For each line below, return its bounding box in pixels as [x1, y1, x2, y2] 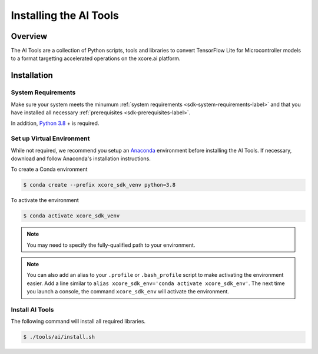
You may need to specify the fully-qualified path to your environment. [26, 241, 196, 249]
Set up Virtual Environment [11, 134, 90, 143]
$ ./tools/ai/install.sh [23, 333, 95, 340]
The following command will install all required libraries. [11, 318, 146, 325]
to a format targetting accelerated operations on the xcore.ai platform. [11, 55, 181, 62]
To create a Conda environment [11, 166, 88, 173]
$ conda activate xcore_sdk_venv [23, 213, 120, 219]
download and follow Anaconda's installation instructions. [11, 155, 151, 162]
